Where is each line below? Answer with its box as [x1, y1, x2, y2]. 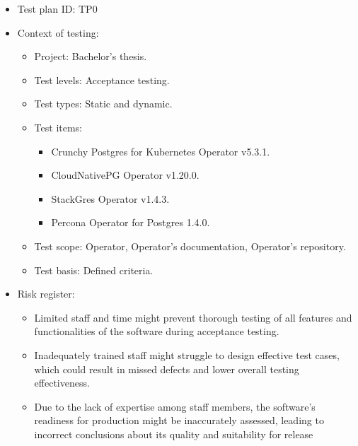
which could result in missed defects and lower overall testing [34, 361, 299, 376]
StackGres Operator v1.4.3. [51, 191, 170, 206]
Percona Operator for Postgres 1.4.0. [51, 215, 210, 230]
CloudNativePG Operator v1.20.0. [51, 168, 200, 182]
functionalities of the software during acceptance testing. [34, 324, 279, 339]
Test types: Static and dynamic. [34, 96, 173, 111]
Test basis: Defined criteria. [34, 262, 154, 277]
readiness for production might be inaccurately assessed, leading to [34, 413, 324, 428]
